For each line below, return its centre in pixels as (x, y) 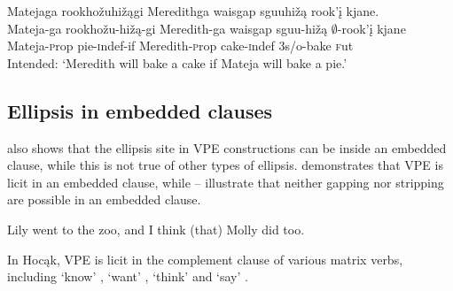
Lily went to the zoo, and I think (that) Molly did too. (156, 229)
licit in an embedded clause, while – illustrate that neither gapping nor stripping (226, 182)
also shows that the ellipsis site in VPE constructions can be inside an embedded (227, 147)
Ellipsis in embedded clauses (140, 110)
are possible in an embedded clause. (104, 199)
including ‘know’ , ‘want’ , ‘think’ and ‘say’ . (128, 276)
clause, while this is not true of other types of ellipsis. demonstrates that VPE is (225, 165)
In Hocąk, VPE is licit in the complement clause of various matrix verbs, (205, 259)
